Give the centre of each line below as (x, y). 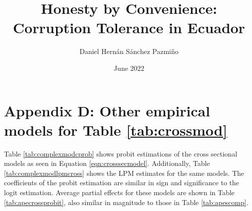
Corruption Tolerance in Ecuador (129, 27)
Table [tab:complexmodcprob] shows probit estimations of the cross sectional (121, 153)
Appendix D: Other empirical (107, 110)
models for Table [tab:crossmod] (116, 130)
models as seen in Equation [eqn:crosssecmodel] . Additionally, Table (107, 163)
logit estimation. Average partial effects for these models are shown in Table (119, 192)
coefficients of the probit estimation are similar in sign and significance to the (122, 183)
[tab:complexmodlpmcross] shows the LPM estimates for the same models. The (124, 173)
